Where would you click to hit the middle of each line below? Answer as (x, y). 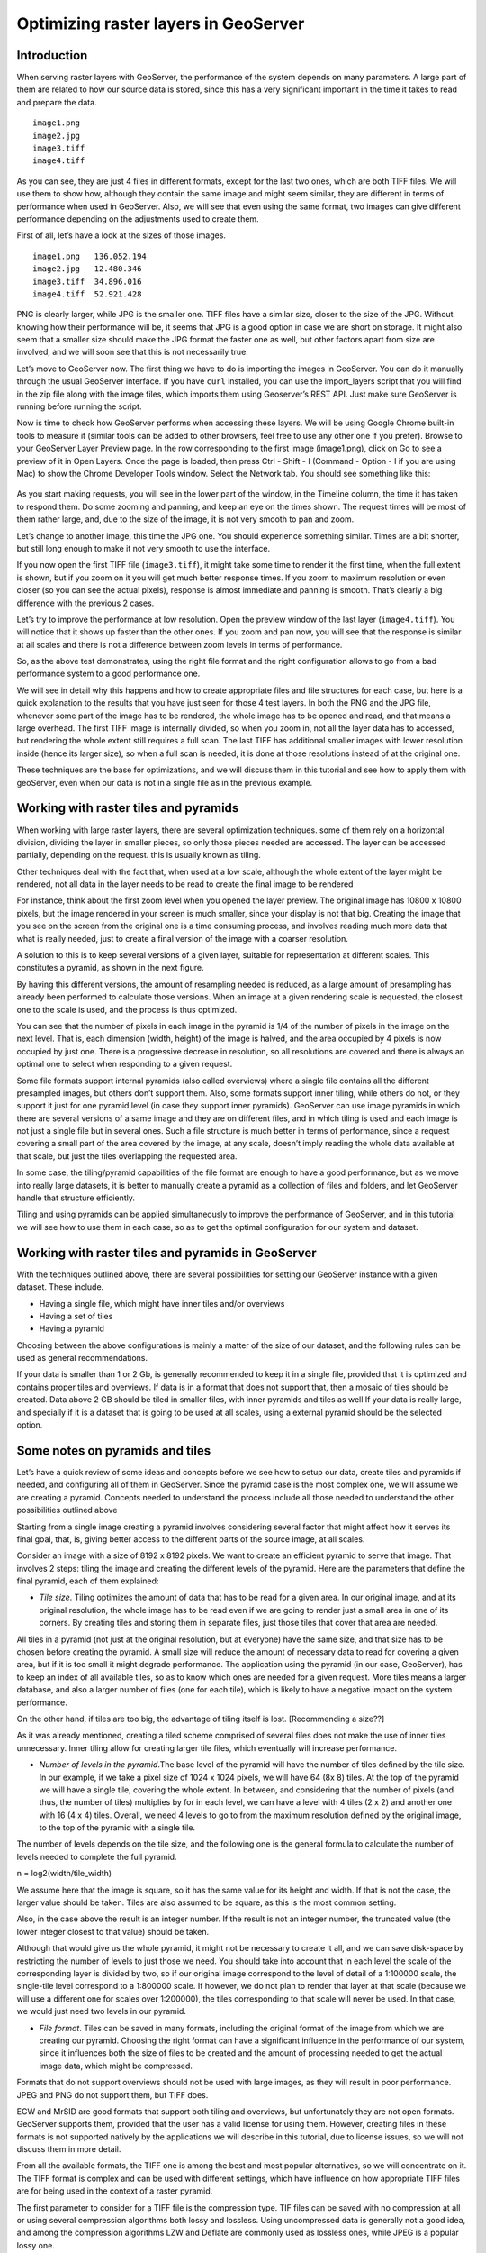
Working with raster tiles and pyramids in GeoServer (166, 1253)
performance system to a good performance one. (108, 674)
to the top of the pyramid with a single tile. (117, 1828)
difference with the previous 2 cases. (85, 603)
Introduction (52, 55)
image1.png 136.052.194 (90, 256)
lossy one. (36, 2245)
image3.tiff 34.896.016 (87, 281)
